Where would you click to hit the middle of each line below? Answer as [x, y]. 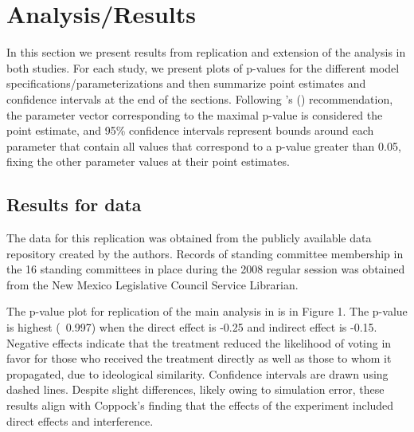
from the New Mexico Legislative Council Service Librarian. [152, 284]
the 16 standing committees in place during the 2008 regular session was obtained [206, 269]
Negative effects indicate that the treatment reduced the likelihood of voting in [199, 342]
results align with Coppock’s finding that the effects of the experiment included [200, 405]
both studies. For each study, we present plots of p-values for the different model [203, 67]
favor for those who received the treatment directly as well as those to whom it [199, 358]
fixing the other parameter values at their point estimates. [148, 161]
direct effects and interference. [80, 420]
